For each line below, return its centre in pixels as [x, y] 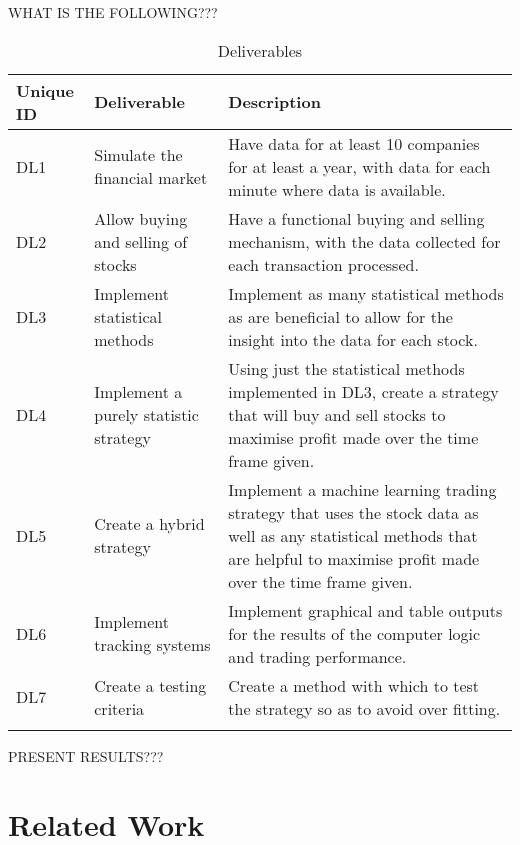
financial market [151, 178]
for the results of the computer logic [354, 633]
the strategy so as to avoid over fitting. [364, 708]
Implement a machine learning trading [362, 489]
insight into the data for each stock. [353, 339]
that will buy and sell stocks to [337, 414]
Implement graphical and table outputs [365, 610]
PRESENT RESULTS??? [86, 755]
